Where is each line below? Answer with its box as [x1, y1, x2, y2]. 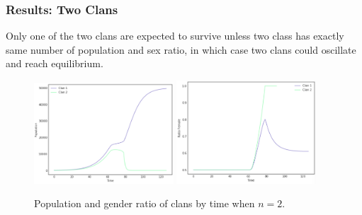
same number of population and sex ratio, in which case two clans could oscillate [6, 42, 356, 57]
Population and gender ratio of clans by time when [34, 196, 255, 211]
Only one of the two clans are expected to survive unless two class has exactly [6, 28, 344, 43]
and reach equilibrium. [6, 56, 103, 71]
